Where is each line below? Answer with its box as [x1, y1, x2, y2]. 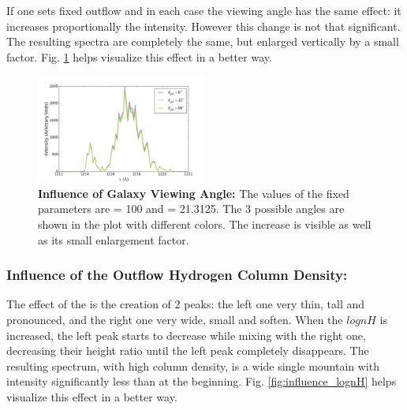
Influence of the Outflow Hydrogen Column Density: [6, 265, 348, 285]
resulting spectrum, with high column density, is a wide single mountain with [6, 357, 379, 374]
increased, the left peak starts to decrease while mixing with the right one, [6, 326, 366, 343]
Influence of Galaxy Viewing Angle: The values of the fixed [38, 184, 349, 201]
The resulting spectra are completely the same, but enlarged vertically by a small [6, 33, 399, 50]
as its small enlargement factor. [38, 231, 189, 248]
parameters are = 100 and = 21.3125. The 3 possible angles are [38, 200, 345, 217]
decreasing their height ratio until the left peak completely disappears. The [6, 342, 369, 359]
